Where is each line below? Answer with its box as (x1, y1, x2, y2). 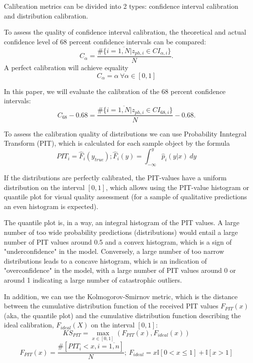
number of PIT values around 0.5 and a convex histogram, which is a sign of (4, 236, 232, 247)
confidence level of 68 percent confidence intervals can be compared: (4, 36, 206, 46)
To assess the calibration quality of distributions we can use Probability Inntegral (4, 128, 247, 138)
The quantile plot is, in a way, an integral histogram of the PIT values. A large (4, 217, 239, 228)
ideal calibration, (4, 320, 54, 330)
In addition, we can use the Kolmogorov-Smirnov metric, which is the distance (4, 291, 238, 301)
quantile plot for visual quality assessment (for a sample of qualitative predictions (4, 191, 247, 202)
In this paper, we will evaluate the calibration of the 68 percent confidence (4, 86, 226, 96)
